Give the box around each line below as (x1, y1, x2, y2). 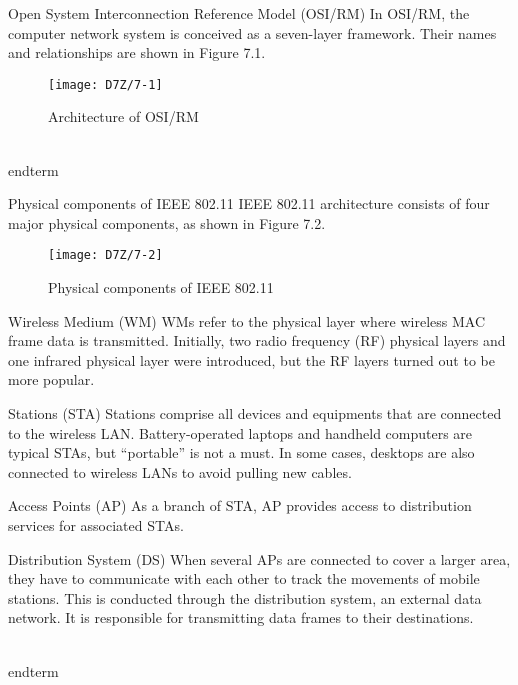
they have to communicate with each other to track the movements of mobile (8, 568, 480, 589)
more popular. (8, 369, 95, 390)
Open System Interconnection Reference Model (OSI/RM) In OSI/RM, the (8, 3, 470, 23)
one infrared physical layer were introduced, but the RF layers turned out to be (8, 349, 495, 370)
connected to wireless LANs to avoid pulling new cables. (8, 461, 352, 482)
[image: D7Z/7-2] (48, 248, 163, 263)
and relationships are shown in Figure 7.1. (8, 42, 266, 63)
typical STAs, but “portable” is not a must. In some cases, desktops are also (8, 442, 475, 463)
